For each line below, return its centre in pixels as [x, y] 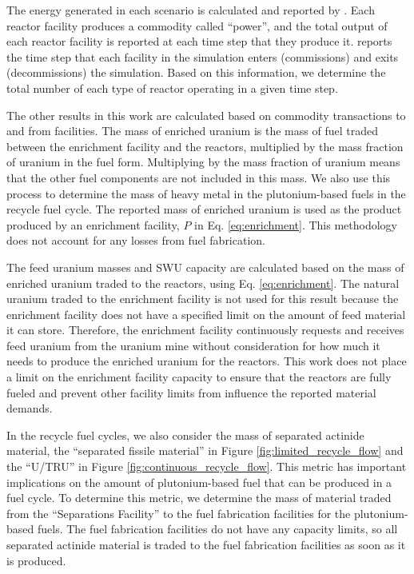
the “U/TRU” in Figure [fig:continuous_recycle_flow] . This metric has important [207, 466]
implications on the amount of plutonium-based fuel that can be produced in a [199, 482]
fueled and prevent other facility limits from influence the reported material [191, 392]
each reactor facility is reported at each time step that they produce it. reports [199, 41]
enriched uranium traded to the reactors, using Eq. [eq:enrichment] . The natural [203, 283]
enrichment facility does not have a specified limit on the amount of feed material [206, 314]
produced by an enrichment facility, [93, 224]
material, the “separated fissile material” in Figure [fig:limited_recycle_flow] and [205, 450]
